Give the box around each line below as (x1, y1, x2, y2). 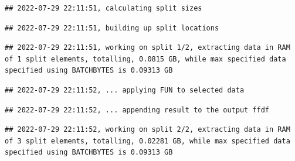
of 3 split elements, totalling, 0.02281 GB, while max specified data (5, 136, 290, 145)
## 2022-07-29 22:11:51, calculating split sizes (5, 4, 202, 12)
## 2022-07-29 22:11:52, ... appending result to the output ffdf (5, 105, 270, 114)
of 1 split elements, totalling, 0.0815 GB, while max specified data (5, 54, 286, 63)
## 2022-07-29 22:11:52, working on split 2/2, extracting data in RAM (5, 125, 290, 134)
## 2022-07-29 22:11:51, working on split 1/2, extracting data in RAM (5, 43, 290, 52)
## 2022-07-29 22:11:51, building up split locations (5, 23, 219, 32)
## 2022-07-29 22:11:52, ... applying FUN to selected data (5, 85, 245, 94)
